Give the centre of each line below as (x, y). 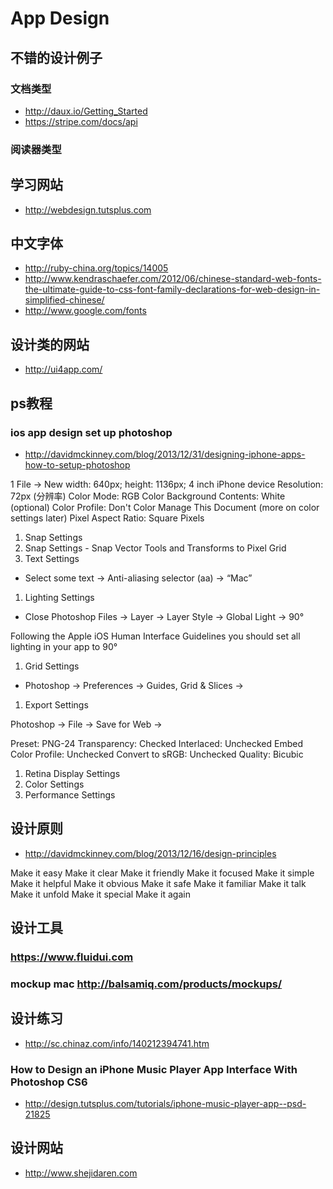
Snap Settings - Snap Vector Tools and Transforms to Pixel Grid (155, 548)
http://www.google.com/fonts (85, 311)
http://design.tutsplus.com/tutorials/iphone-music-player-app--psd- (165, 1104)
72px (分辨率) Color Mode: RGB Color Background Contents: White (148, 496)
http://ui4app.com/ (63, 369)
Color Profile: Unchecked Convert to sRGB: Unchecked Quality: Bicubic (157, 754)
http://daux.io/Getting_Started (86, 111)
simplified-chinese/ (64, 300)
